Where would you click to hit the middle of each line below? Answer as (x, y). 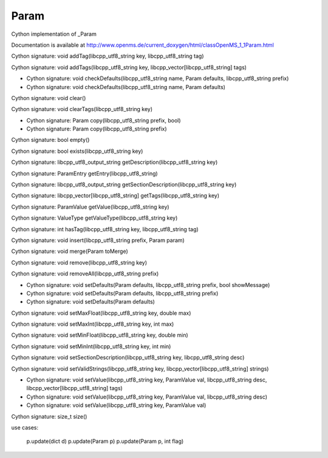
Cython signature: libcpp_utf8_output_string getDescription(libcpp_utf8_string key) (114, 162)
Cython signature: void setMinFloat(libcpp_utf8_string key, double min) (100, 335)
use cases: (25, 427)
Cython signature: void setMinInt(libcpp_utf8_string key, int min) (91, 346)
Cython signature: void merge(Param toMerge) (70, 251)
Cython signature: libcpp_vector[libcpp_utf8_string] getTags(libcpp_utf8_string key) (115, 196)
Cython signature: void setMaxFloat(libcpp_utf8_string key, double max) (101, 313)
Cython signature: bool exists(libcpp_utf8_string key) (77, 151)
